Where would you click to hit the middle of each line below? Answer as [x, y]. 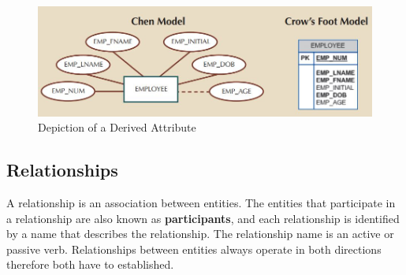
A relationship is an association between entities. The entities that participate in [201, 202]
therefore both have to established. [90, 264]
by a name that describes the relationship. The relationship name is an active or [200, 234]
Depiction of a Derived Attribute [117, 127]
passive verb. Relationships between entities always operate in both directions [194, 249]
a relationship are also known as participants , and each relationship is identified [203, 218]
